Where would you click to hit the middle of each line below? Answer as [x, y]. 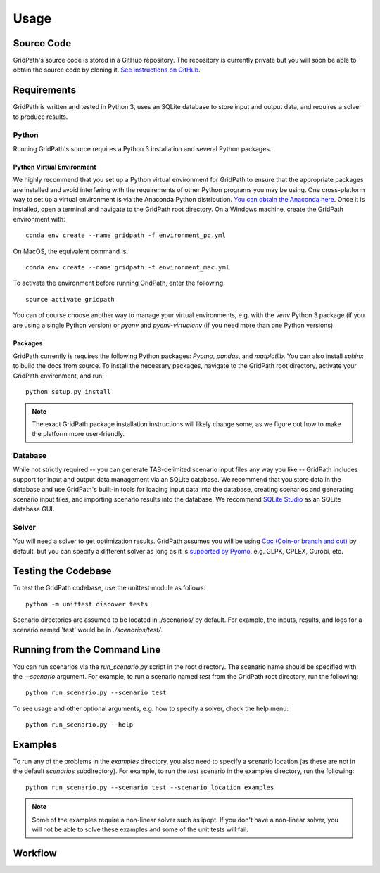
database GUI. [34, 509]
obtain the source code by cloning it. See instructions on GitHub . [107, 70]
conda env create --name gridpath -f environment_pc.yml [126, 235]
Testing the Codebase [62, 571]
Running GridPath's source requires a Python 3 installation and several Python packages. [142, 148]
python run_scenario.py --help [80, 725]
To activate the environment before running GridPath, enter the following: [119, 283]
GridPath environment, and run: [59, 376]
